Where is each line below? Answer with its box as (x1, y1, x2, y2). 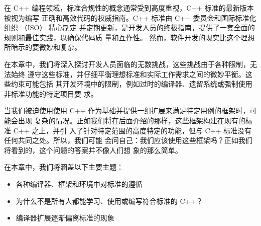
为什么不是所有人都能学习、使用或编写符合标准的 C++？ (16, 195, 203, 206)
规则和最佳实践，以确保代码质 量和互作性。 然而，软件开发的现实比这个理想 (4, 32, 255, 42)
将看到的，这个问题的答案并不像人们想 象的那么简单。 (4, 144, 182, 155)
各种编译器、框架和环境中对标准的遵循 (16, 178, 143, 189)
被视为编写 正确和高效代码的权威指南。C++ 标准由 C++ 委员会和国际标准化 (4, 12, 256, 23)
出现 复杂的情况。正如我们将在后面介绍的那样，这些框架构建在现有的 (18, 115, 245, 125)
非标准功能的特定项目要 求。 (4, 88, 98, 99)
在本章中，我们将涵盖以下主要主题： (4, 162, 123, 172)
